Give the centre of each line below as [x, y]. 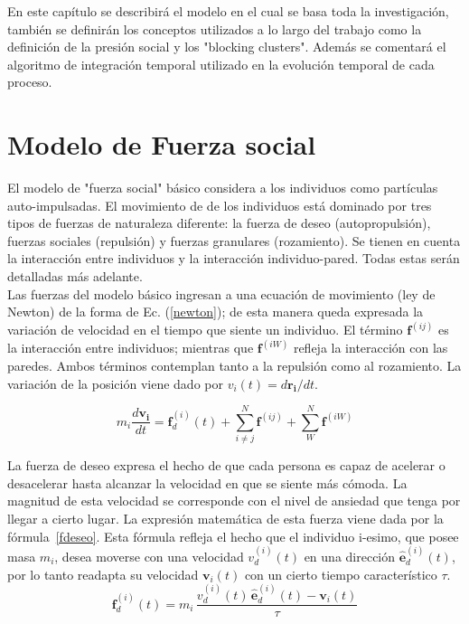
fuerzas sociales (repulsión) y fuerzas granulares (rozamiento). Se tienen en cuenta [234, 240]
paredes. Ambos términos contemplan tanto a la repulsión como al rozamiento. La [234, 365]
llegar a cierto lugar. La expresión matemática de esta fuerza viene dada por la [225, 518]
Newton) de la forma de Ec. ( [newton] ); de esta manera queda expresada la [216, 312]
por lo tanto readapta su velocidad [103, 574]
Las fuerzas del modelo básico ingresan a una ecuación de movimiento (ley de [221, 293]
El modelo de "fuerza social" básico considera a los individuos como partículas [223, 188]
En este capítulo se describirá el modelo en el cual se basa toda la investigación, [228, 11]
